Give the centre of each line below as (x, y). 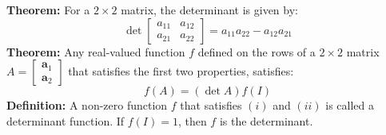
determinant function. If (66, 120)
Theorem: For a (48, 10)
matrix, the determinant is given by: (209, 10)
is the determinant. (266, 120)
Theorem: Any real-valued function (96, 51)
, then (192, 120)
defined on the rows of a (257, 51)
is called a (350, 105)
